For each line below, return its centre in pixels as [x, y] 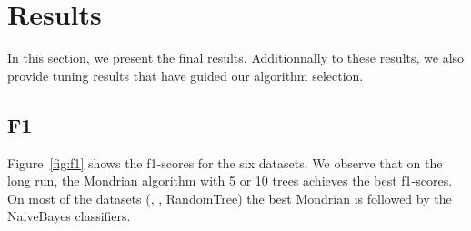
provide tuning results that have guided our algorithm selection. [185, 75]
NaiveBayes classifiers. [69, 216]
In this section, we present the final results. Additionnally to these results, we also [236, 58]
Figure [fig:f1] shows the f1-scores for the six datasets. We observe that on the [225, 162]
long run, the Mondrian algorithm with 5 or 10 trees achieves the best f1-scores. [230, 181]
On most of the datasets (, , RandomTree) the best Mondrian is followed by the [230, 198]
